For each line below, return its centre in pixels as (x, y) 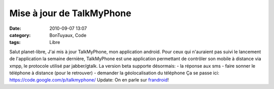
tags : (15, 42)
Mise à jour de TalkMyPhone (70, 13)
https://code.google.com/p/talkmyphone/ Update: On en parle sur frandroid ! (89, 80)
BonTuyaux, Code (68, 35)
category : (20, 35)
